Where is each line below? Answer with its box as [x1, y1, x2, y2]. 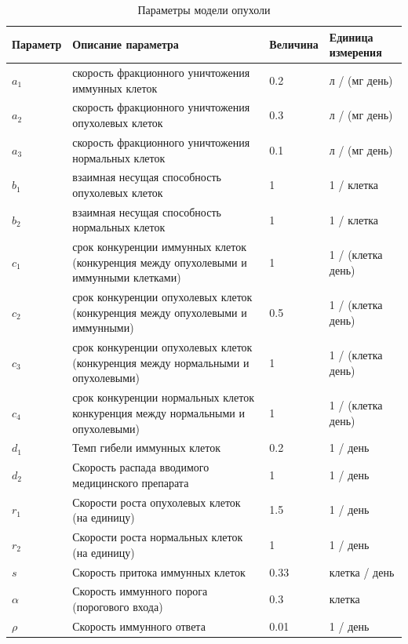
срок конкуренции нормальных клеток [72, 389, 255, 406]
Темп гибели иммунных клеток [72, 439, 221, 456]
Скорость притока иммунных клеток [72, 563, 246, 580]
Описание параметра [72, 36, 179, 53]
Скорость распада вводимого [72, 459, 209, 475]
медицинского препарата [72, 474, 189, 490]
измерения [329, 44, 382, 60]
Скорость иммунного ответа [72, 617, 206, 634]
